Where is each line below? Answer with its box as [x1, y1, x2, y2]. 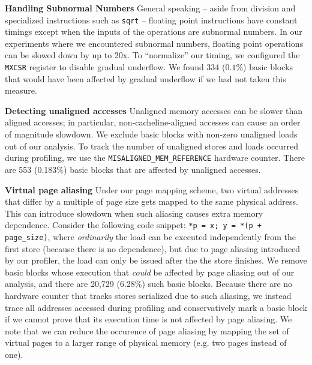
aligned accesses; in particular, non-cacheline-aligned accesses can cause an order [5, 116, 301, 128]
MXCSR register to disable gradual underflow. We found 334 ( [5, 61, 226, 73]
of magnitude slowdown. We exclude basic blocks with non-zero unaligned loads [5, 128, 298, 140]
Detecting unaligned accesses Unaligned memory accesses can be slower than [5, 104, 303, 116]
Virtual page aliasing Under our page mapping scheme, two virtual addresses [5, 183, 299, 196]
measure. [5, 84, 37, 97]
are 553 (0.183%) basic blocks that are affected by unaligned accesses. [5, 163, 261, 175]
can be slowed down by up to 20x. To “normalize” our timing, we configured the [5, 49, 300, 61]
